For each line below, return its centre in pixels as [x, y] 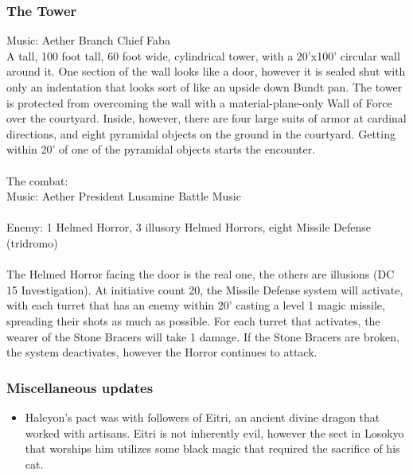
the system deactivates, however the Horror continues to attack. [162, 352]
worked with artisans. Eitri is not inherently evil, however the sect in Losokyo [214, 432]
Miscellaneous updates [80, 387]
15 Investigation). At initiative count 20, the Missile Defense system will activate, [205, 289]
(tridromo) [32, 242]
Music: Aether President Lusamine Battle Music [124, 196]
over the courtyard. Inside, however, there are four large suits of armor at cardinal [206, 118]
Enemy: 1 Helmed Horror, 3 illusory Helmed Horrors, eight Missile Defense [189, 227]
